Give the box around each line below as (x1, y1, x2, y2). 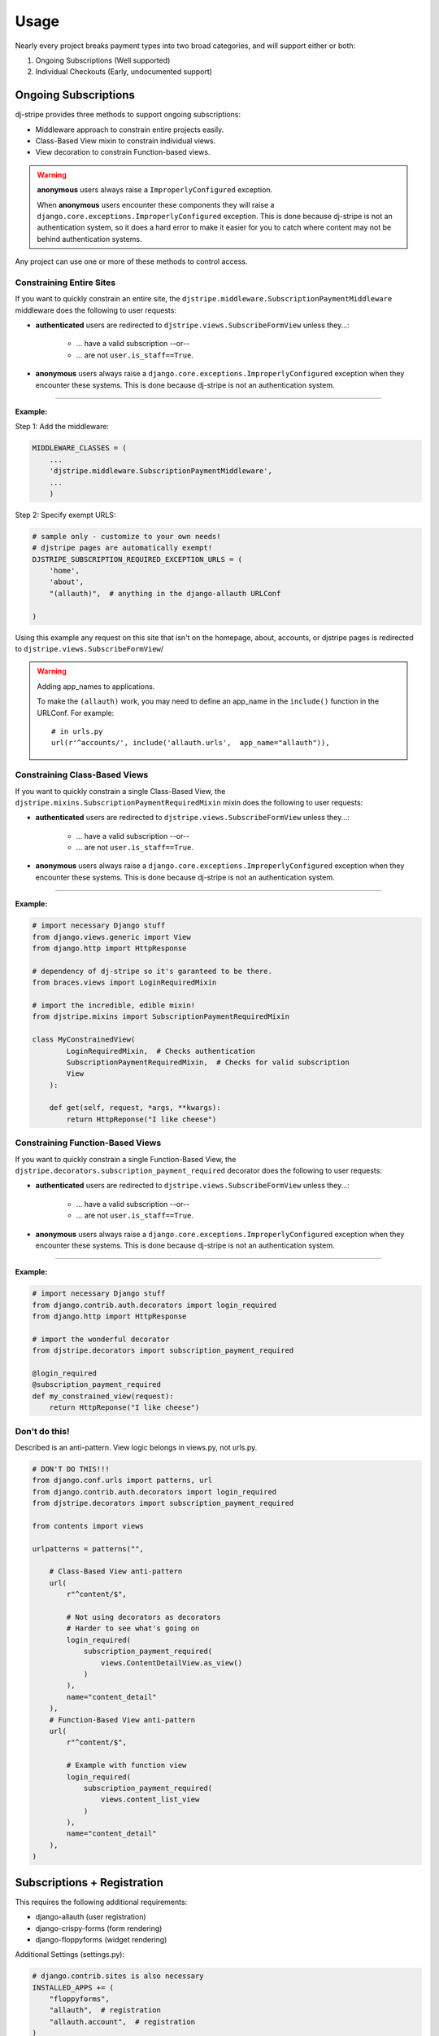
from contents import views (32, 1521, 144, 1530)
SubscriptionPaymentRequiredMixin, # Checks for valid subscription (66, 1057, 350, 1067)
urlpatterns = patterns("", (32, 1544, 144, 1553)
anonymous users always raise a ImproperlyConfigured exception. (37, 185, 273, 195)
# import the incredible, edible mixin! (32, 1000, 195, 1010)
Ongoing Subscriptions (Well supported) (35, 55, 171, 65)
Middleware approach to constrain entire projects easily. (35, 125, 224, 134)
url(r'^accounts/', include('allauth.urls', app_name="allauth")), (51, 738, 330, 748)
